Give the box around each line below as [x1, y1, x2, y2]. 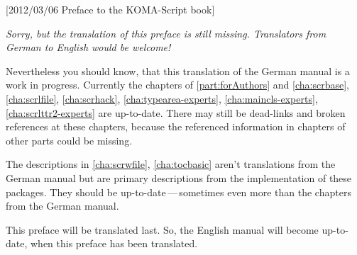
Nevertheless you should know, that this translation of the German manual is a [6, 63, 350, 78]
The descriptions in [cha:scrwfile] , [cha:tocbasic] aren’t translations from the [6, 157, 336, 171]
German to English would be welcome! [6, 40, 171, 55]
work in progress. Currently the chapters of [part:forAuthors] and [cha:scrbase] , [6, 77, 349, 92]
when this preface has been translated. [30, 236, 198, 251]
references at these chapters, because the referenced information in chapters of [6, 119, 346, 134]
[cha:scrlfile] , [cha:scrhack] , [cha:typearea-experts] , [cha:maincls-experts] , [6, 91, 318, 106]
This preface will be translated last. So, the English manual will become [6, 222, 319, 237]
